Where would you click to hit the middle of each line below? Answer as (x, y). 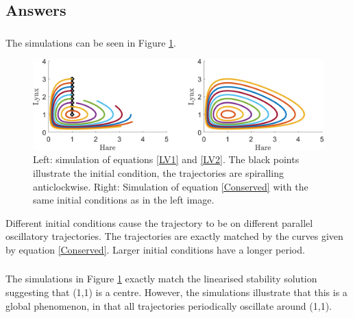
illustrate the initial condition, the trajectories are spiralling (159, 172)
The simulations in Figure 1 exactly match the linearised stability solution (161, 279)
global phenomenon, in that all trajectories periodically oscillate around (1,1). (169, 305)
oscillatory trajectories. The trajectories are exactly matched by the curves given (174, 236)
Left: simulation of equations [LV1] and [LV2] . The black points (166, 159)
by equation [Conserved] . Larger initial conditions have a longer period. (155, 249)
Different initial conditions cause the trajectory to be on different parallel (159, 222)
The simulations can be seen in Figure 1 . (91, 42)
